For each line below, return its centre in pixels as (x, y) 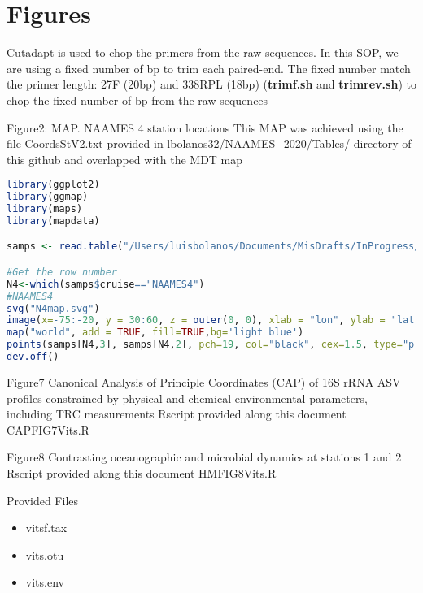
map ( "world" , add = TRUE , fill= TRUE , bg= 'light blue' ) (155, 333)
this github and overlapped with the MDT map (125, 159)
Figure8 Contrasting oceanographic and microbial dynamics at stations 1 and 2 (204, 457)
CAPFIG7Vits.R (48, 429)
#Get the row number (62, 272)
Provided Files (43, 500)
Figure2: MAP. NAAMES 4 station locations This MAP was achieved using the (205, 127)
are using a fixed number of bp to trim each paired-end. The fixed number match (209, 68)
